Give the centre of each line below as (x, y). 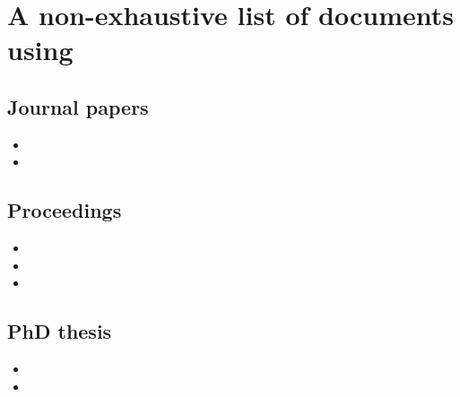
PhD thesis (60, 331)
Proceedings (65, 210)
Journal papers (78, 106)
